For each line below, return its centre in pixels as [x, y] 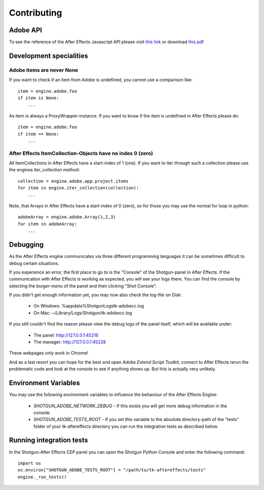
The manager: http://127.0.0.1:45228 [70, 342]
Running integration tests [48, 440]
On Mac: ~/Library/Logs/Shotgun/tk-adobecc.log [83, 313]
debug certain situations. [34, 263]
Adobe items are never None [44, 70]
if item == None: [38, 134]
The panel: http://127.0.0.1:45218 [66, 335]
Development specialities [49, 56]
